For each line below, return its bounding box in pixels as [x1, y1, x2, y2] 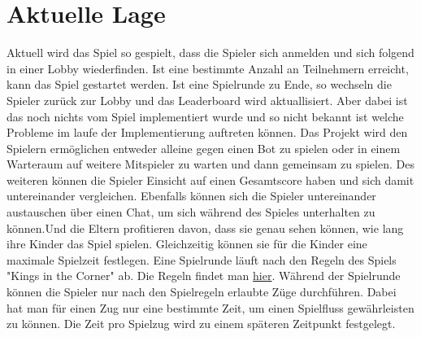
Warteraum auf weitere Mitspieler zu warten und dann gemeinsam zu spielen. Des [7, 155, 414, 173]
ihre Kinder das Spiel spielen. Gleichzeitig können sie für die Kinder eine [7, 235, 367, 252]
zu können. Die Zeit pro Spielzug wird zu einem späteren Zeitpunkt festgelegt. [7, 315, 396, 332]
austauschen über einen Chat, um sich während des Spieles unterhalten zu [7, 204, 375, 221]
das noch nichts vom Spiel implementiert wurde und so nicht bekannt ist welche [7, 107, 404, 125]
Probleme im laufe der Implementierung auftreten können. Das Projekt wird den [7, 124, 408, 141]
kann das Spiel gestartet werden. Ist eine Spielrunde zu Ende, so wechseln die [7, 76, 392, 93]
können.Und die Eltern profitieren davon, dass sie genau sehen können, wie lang [7, 219, 404, 236]
